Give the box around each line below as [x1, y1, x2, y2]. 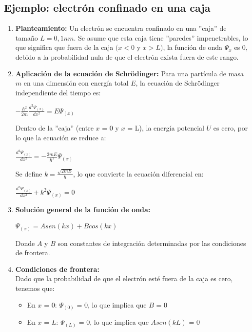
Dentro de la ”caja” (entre [15, 123, 94, 133]
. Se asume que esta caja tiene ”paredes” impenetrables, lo [74, 32, 248, 43]
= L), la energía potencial [127, 123, 204, 133]
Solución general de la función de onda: [15, 204, 151, 214]
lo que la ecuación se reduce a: [15, 133, 106, 142]
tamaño [15, 32, 38, 43]
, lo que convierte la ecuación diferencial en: [73, 168, 204, 178]
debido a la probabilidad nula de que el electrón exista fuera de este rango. [15, 51, 239, 62]
